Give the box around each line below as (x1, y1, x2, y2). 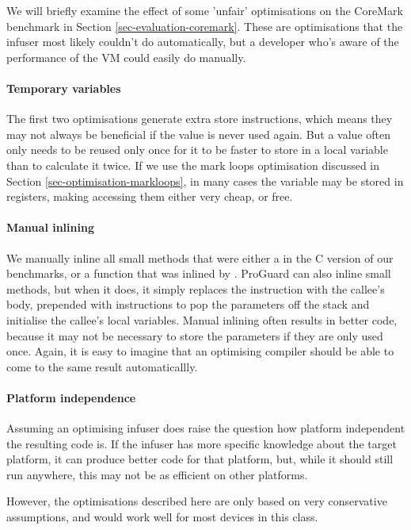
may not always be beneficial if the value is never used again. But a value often (6, 125, 390, 142)
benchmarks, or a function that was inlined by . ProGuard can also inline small (6, 265, 391, 282)
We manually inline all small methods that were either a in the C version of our (6, 249, 394, 266)
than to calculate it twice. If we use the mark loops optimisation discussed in (6, 156, 380, 173)
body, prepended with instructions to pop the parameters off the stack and (6, 296, 370, 313)
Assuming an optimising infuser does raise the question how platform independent (6, 420, 405, 436)
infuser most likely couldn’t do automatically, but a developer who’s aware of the (6, 33, 399, 50)
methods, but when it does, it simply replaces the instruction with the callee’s (6, 280, 385, 297)
